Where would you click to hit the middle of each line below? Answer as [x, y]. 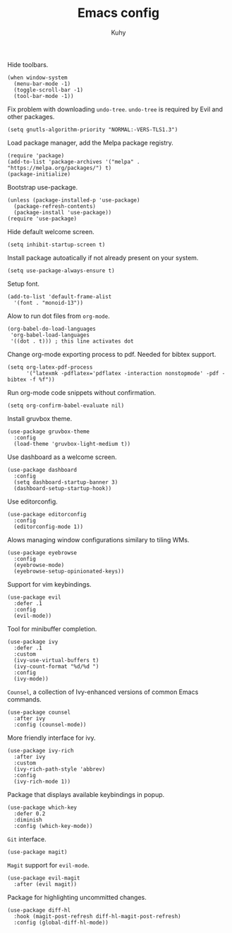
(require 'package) [36, 155]
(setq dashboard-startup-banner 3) [66, 482]
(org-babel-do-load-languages [52, 329]
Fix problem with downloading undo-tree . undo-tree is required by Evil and [115, 109]
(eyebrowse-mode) [39, 565]
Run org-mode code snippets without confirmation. [82, 392]
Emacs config [118, 13]
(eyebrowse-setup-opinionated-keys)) [69, 571]
